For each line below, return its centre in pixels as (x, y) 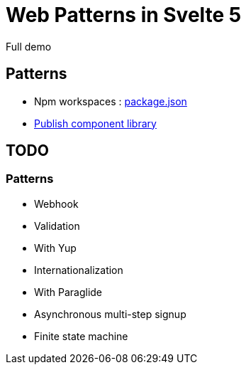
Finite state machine (81, 336)
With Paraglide (68, 292)
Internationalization (79, 270)
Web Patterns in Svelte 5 (124, 15)
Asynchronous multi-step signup (110, 314)
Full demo (29, 46)
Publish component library (95, 123)
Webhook (56, 203)
